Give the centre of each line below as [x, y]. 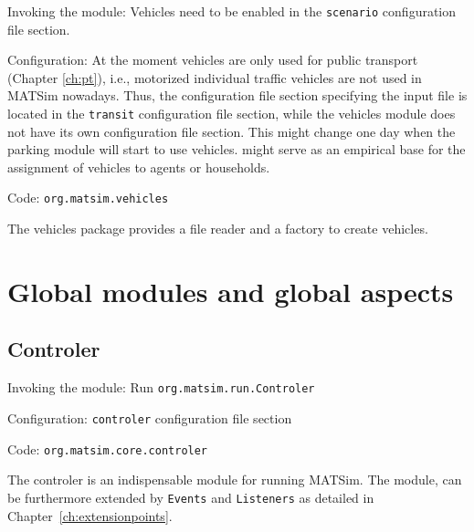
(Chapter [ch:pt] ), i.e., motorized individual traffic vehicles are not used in [215, 77]
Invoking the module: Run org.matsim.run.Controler [161, 387]
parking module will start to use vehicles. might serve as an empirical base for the [237, 149]
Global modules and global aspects [231, 291]
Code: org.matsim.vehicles [88, 198]
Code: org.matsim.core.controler [108, 449]
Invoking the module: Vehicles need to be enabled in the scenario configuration [232, 11]
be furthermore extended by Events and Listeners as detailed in [191, 497]
